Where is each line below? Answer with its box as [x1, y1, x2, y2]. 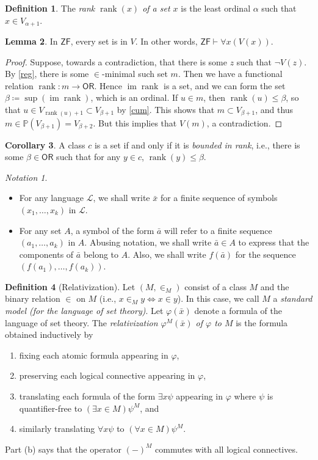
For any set [19, 224, 62, 236]
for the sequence [235, 247, 296, 260]
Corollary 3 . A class [5, 138, 85, 151]
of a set [142, 2, 170, 14]
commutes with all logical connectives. [155, 442, 298, 455]
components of [19, 247, 74, 260]
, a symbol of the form [70, 224, 154, 236]
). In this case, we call [177, 292, 259, 305]
